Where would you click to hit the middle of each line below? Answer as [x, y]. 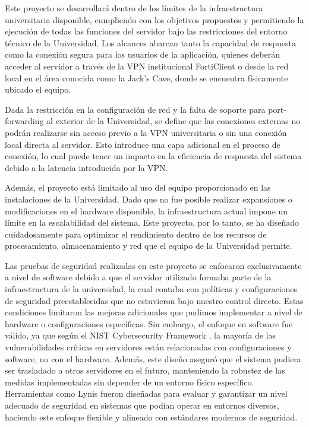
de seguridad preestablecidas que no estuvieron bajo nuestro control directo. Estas [154, 300]
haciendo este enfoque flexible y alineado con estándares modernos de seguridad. [151, 417]
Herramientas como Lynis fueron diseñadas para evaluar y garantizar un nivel [146, 393]
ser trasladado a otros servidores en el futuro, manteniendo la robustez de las [145, 370]
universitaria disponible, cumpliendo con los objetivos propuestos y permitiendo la [154, 19]
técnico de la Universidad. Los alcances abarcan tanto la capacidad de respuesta [150, 42]
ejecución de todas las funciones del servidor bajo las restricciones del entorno [146, 31]
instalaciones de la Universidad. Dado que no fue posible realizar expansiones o [149, 199]
